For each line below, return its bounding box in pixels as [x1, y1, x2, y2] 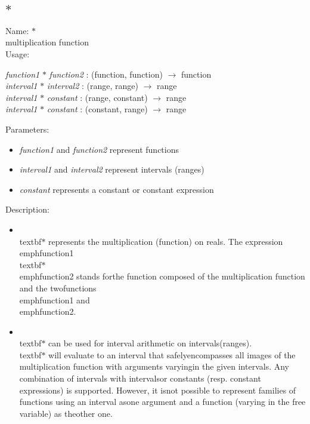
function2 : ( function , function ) [49, 67, 163, 80]
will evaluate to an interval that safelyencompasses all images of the [48, 348, 296, 361]
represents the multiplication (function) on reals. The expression [48, 235, 283, 247]
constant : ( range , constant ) [46, 91, 148, 103]
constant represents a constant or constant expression [19, 183, 214, 195]
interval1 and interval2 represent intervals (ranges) [19, 163, 204, 176]
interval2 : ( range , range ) [46, 79, 139, 92]
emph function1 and [19, 293, 90, 306]
